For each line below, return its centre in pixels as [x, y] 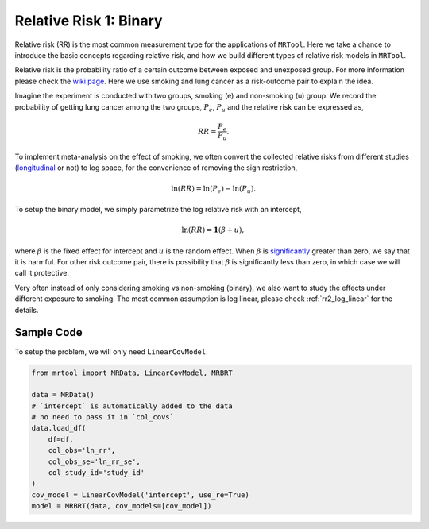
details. [27, 310]
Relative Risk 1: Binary [89, 21]
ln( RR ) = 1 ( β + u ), [213, 230]
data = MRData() [63, 395]
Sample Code [48, 332]
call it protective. [42, 273]
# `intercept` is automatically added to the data [132, 406]
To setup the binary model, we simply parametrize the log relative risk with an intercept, [158, 210]
